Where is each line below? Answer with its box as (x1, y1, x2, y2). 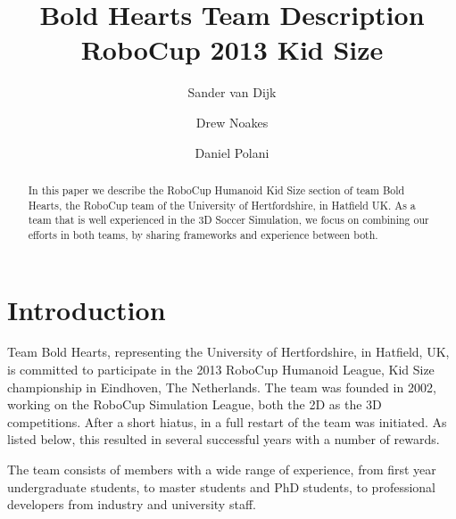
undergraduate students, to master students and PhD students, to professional (7, 477, 435, 496)
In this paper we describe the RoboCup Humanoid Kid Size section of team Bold (28, 182, 405, 197)
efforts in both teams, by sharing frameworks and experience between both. (28, 227, 378, 242)
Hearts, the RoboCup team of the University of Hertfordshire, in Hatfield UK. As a (28, 197, 416, 212)
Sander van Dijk (187, 83, 277, 102)
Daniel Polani (195, 143, 269, 161)
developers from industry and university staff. (7, 495, 256, 514)
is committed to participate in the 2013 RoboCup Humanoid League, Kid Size (7, 360, 435, 379)
